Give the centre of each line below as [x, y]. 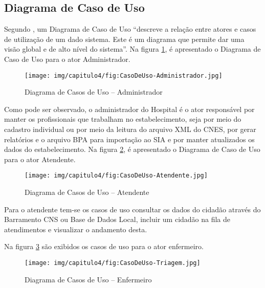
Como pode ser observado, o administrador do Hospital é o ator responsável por [129, 109]
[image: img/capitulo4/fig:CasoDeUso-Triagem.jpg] [113, 263]
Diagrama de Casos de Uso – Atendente [87, 192]
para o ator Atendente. [40, 159]
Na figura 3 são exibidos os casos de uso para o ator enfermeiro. [104, 246]
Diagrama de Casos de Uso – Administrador [94, 92]
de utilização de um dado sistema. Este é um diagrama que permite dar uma [124, 39]
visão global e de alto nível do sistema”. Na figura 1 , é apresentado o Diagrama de [132, 49]
